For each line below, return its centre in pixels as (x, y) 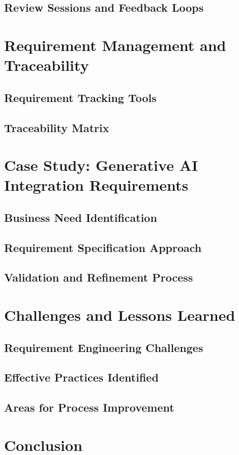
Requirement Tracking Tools (80, 97)
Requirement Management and (115, 45)
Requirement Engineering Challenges (104, 347)
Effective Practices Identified (81, 377)
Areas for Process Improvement (89, 407)
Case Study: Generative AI (101, 165)
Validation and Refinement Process (99, 277)
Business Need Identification (81, 217)
